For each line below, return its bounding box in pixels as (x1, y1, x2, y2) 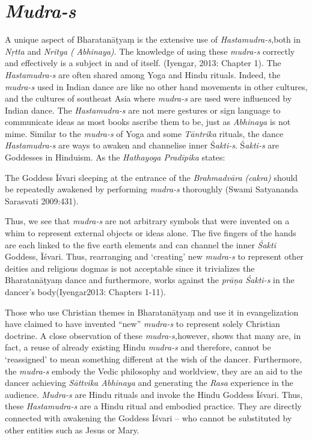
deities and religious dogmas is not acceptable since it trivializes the (5, 261, 255, 274)
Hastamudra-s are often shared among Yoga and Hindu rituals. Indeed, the (5, 68, 281, 81)
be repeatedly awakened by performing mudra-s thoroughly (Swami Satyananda (5, 183, 299, 195)
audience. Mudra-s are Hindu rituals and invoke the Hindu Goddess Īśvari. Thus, (5, 388, 303, 400)
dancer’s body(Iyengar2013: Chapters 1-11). (5, 286, 166, 298)
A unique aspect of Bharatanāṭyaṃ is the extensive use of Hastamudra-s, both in (5, 33, 301, 46)
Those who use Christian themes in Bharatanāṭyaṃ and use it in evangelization (5, 305, 299, 318)
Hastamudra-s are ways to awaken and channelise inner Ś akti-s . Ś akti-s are (5, 139, 280, 151)
